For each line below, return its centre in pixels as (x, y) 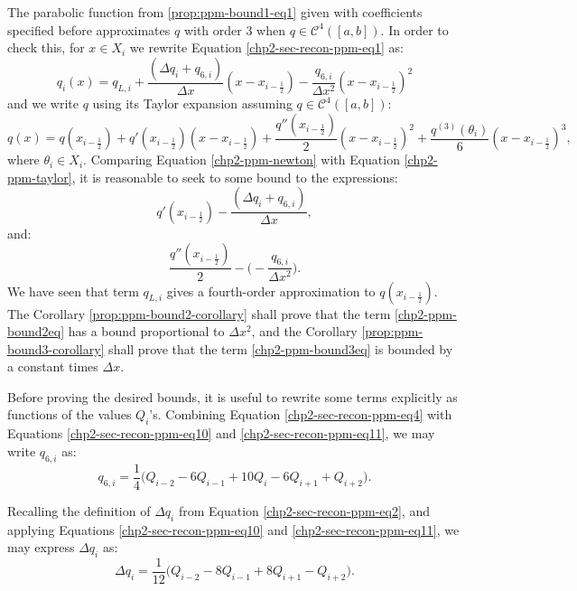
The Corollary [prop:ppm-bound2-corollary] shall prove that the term (199, 313)
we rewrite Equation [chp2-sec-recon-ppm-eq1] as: (266, 47)
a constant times (53, 366)
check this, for (46, 47)
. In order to (414, 29)
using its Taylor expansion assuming (192, 103)
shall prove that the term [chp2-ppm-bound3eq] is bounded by (281, 348)
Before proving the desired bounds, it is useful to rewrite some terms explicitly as (233, 396)
